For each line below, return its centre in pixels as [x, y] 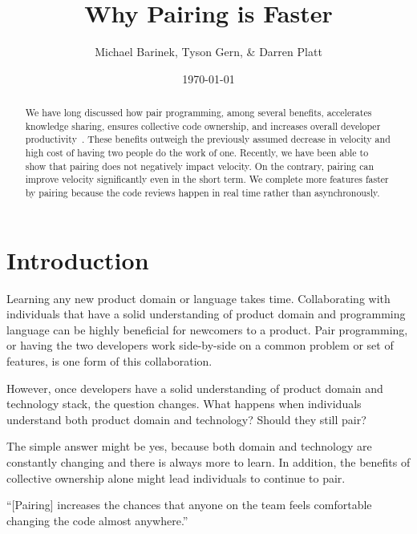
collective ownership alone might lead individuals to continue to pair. [176, 477]
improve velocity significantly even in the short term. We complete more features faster [207, 179]
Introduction [78, 259]
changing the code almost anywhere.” [97, 520]
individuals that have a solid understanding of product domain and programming [206, 314]
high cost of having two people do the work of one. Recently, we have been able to [197, 153]
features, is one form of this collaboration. [109, 361]
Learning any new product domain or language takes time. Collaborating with [198, 298]
